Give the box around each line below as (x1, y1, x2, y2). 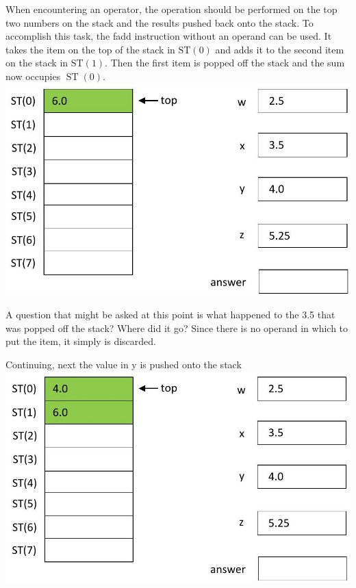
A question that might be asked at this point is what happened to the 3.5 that (5, 307, 335, 321)
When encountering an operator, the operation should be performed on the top (5, 2, 338, 16)
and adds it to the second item (215, 42, 344, 56)
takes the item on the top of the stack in (5, 42, 175, 56)
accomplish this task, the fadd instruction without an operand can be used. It (5, 29, 332, 43)
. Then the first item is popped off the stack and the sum (105, 55, 345, 70)
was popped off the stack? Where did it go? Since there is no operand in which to (5, 320, 348, 335)
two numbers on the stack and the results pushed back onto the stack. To (5, 15, 314, 29)
